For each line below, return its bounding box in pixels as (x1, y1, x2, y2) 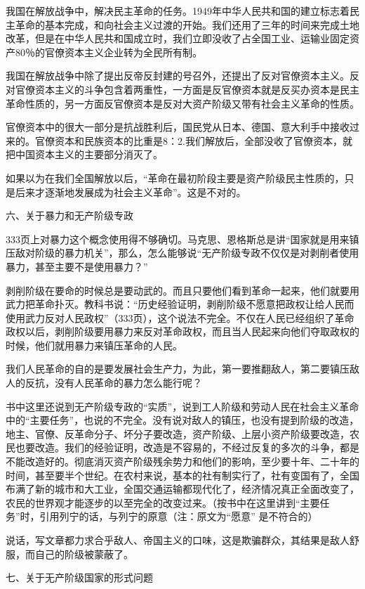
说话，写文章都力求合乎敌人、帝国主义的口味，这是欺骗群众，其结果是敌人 (6, 533, 350, 547)
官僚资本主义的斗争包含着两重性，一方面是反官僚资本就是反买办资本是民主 (15, 82, 359, 96)
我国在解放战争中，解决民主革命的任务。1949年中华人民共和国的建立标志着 (6, 4, 350, 18)
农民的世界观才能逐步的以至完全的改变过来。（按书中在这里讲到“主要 (6, 495, 320, 510)
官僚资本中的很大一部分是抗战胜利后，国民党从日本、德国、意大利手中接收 (6, 119, 350, 134)
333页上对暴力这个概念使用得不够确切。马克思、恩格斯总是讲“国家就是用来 (6, 231, 350, 246)
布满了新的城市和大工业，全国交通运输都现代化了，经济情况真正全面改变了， (6, 481, 359, 496)
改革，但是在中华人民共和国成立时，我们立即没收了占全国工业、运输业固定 (6, 31, 350, 46)
